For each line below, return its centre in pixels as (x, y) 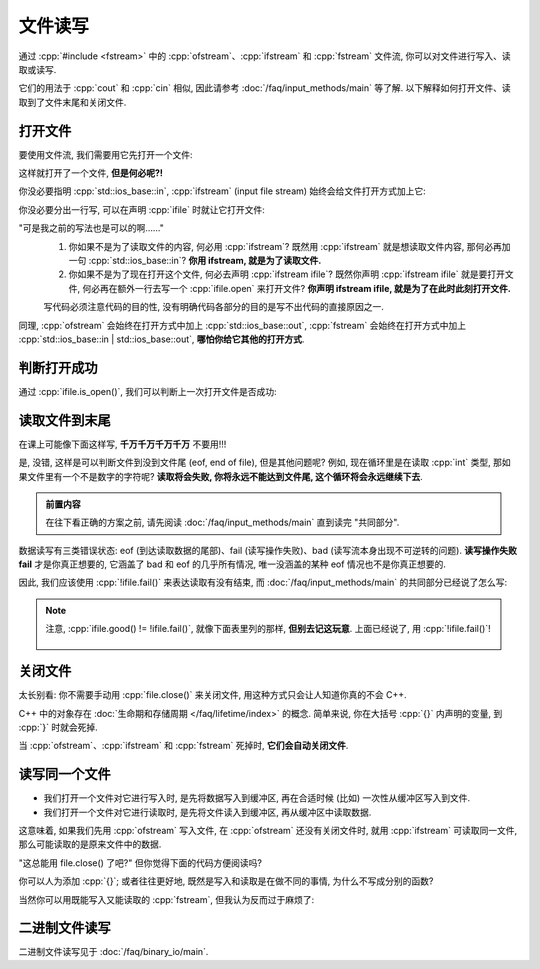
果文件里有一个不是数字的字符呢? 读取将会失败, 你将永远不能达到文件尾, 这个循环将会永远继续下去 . (221, 476)
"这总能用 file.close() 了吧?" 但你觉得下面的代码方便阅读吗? (140, 862)
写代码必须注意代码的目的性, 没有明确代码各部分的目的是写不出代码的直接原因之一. (214, 307)
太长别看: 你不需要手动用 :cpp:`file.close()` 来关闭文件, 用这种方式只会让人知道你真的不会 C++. (212, 695)
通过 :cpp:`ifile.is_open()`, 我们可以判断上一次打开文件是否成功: (147, 391)
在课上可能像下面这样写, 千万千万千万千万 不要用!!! (122, 444)
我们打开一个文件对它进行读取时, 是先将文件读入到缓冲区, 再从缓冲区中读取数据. (207, 812)
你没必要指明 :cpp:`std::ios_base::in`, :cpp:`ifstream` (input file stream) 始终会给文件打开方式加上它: (222, 191)
